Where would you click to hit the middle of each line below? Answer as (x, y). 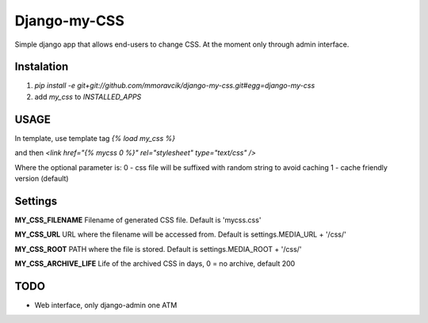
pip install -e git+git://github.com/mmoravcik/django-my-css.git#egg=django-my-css (175, 85)
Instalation (42, 67)
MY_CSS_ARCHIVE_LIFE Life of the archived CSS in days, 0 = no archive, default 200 (155, 264)
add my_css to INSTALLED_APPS (88, 97)
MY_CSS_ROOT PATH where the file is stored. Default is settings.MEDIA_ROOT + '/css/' (158, 249)
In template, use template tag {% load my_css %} (95, 138)
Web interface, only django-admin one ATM (106, 305)
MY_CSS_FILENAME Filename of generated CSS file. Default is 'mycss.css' (138, 220)
